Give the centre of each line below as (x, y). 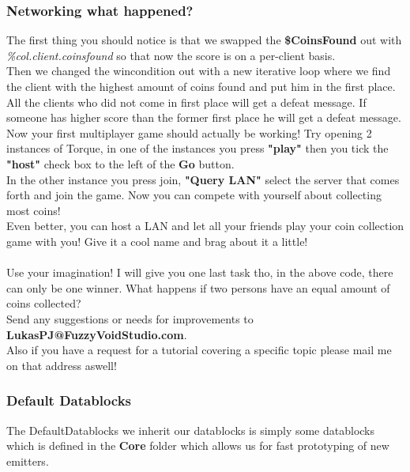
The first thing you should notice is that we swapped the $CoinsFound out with (204, 40)
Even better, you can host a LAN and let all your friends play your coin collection (205, 226)
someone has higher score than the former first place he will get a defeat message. (204, 117)
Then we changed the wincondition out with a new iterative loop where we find (199, 71)
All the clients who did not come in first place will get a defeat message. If (186, 102)
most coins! (34, 210)
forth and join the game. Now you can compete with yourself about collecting (194, 195)
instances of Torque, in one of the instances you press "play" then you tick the (197, 148)
